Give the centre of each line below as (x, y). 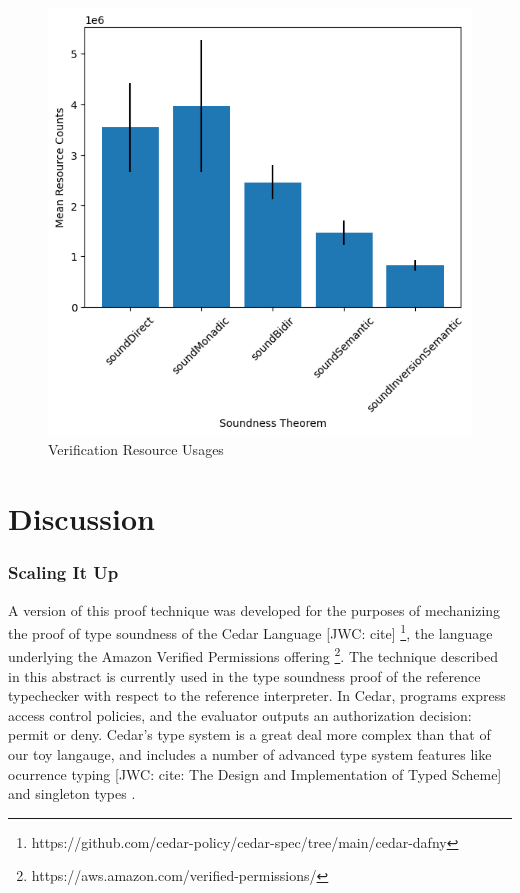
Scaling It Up (63, 572)
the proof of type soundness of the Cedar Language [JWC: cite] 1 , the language (250, 631)
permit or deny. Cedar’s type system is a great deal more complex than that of (249, 734)
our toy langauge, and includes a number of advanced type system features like (250, 754)
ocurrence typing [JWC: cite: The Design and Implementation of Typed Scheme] (255, 773)
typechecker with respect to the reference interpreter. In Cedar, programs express (257, 695)
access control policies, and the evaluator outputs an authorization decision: (240, 714)
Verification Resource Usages (136, 449)
